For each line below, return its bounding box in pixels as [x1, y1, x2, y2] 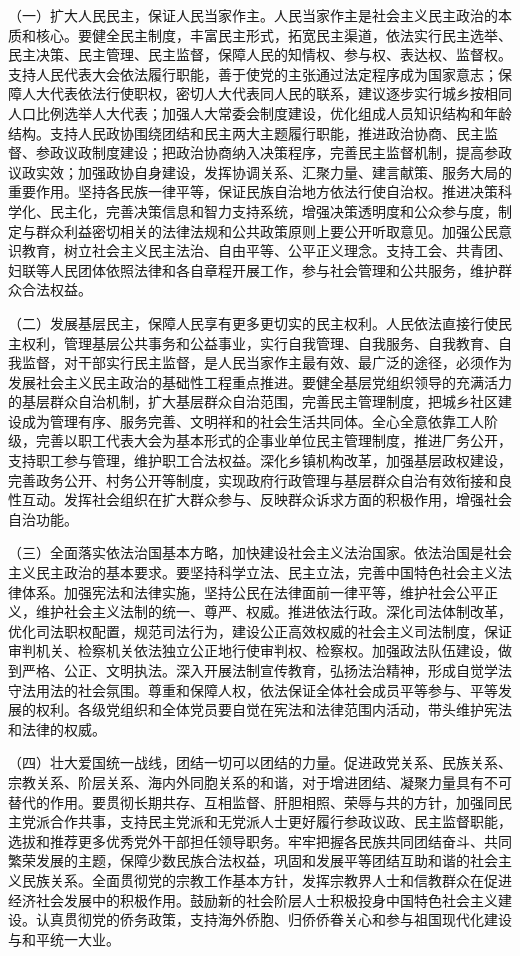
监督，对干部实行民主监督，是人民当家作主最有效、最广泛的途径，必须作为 [21, 352, 512, 373]
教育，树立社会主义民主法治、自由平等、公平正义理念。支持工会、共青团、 [21, 240, 512, 261]
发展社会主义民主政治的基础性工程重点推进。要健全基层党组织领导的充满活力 [8, 371, 512, 392]
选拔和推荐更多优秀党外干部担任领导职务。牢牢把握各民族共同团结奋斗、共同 [8, 830, 512, 851]
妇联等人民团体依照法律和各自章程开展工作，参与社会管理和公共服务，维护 [8, 259, 498, 280]
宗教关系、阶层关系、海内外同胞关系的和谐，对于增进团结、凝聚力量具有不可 [8, 771, 512, 792]
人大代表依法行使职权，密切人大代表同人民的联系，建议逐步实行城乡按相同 [21, 83, 512, 104]
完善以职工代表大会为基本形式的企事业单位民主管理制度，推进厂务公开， [35, 430, 512, 451]
